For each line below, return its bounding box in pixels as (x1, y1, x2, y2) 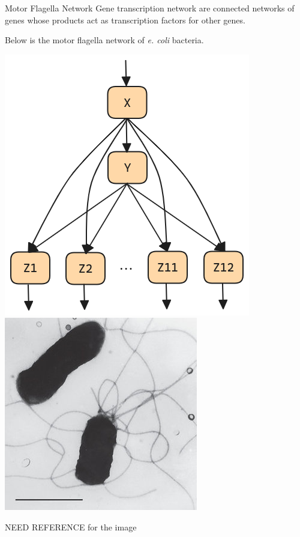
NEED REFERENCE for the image (5, 520, 137, 533)
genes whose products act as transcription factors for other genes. (5, 13, 245, 26)
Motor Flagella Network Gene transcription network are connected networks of (5, 2, 295, 14)
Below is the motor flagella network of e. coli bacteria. (5, 34, 204, 46)
